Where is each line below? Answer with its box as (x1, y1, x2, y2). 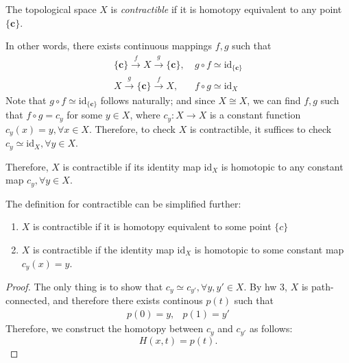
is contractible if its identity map (62, 159, 201, 173)
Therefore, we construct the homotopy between (5, 321, 204, 336)
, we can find (247, 92, 301, 107)
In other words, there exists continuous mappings (5, 38, 213, 53)
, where (130, 108, 160, 122)
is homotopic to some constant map (194, 242, 344, 256)
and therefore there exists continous (53, 293, 203, 308)
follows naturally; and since (100, 92, 215, 107)
